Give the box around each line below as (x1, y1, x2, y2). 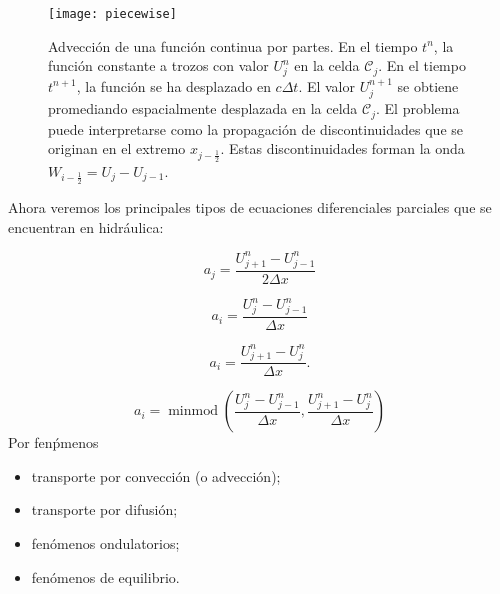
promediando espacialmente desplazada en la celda (48, 98, 358, 119)
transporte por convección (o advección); (31, 465, 281, 486)
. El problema (376, 98, 460, 119)
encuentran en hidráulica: (8, 216, 164, 237)
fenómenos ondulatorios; (31, 533, 180, 554)
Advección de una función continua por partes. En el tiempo (48, 35, 418, 56)
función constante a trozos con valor (48, 55, 269, 76)
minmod (168, 404, 218, 419)
